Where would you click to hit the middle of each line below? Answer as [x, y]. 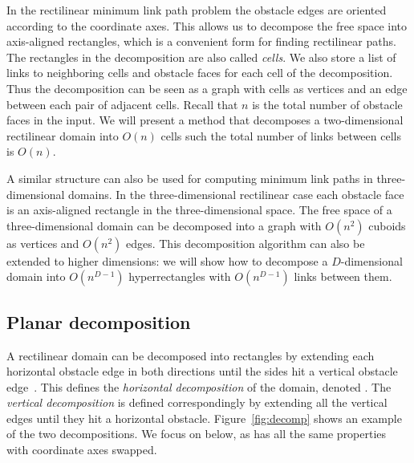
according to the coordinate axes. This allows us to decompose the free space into [207, 25]
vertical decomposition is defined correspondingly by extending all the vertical [197, 402]
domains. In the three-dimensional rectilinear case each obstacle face [236, 194]
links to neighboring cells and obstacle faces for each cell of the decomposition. [200, 73]
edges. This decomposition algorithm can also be [245, 243]
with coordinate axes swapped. [82, 450]
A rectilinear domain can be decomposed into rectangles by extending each [191, 355]
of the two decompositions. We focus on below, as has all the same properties [197, 434]
